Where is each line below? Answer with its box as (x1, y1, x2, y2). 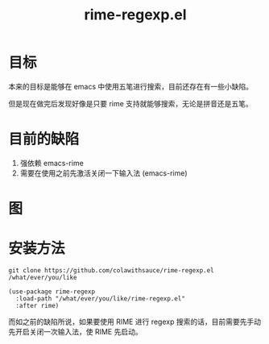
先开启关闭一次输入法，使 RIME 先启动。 (8, 327, 143, 336)
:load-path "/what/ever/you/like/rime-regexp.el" (15, 295, 185, 303)
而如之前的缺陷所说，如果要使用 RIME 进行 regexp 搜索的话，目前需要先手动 (8, 317, 262, 326)
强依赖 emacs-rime (19, 158, 85, 168)
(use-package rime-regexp (8, 288, 95, 296)
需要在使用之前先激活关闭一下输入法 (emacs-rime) (19, 168, 188, 178)
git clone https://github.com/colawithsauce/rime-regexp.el (8, 267, 215, 275)
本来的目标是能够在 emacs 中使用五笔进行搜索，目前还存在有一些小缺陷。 (8, 81, 254, 91)
